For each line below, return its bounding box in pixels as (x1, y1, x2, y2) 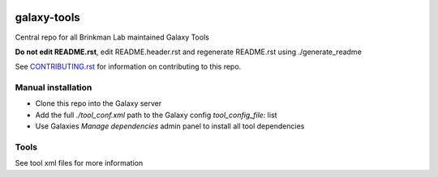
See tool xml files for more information (15, 158, 144, 168)
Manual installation (15, 82, 92, 93)
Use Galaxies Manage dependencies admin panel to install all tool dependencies (35, 121, 305, 131)
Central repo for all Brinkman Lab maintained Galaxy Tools (15, 32, 210, 42)
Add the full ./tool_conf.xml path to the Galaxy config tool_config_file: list (35, 110, 277, 120)
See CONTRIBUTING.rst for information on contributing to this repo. (15, 61, 242, 72)
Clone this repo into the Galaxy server (35, 99, 162, 108)
